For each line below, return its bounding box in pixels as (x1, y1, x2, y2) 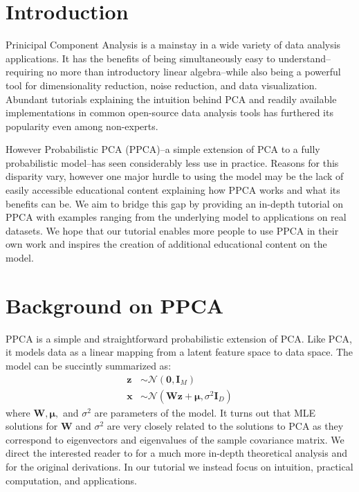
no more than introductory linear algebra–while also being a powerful (46, 64, 341, 79)
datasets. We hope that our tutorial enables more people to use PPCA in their (6, 223, 339, 237)
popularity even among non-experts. (6, 118, 158, 133)
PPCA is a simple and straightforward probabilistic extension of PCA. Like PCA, (6, 331, 352, 345)
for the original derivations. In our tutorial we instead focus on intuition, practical (6, 459, 353, 473)
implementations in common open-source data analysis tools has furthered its (6, 105, 333, 120)
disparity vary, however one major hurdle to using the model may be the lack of (6, 169, 344, 183)
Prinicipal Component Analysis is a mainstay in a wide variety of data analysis (6, 37, 341, 52)
